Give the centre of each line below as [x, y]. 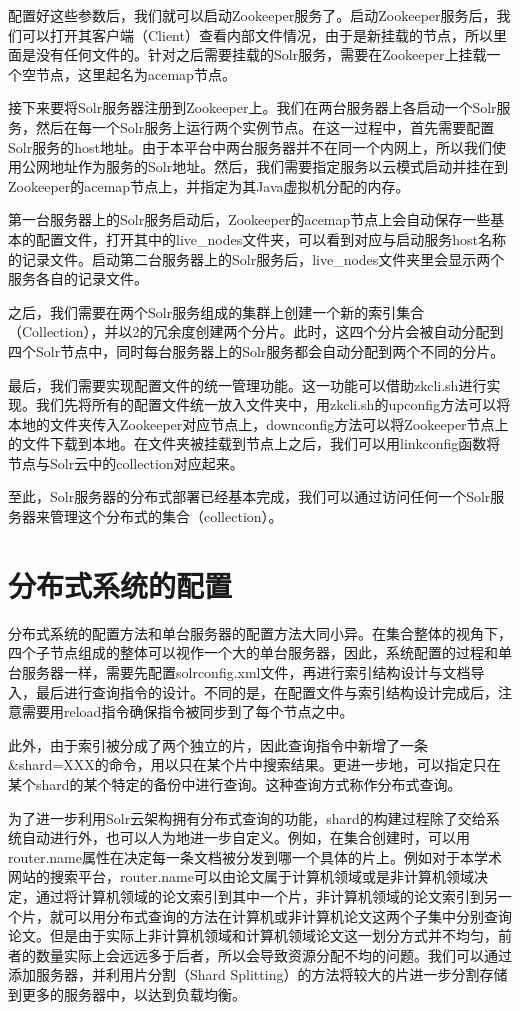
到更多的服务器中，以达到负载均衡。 [127, 993]
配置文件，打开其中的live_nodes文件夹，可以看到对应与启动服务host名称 [270, 238]
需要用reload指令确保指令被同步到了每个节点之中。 [187, 711]
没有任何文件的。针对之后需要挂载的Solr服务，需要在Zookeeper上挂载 [261, 54]
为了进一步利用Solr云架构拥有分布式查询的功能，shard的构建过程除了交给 [247, 817]
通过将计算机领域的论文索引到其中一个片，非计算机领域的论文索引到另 [266, 895]
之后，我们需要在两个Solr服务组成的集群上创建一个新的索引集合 [216, 311]
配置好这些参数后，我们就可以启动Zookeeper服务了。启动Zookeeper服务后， [252, 15]
